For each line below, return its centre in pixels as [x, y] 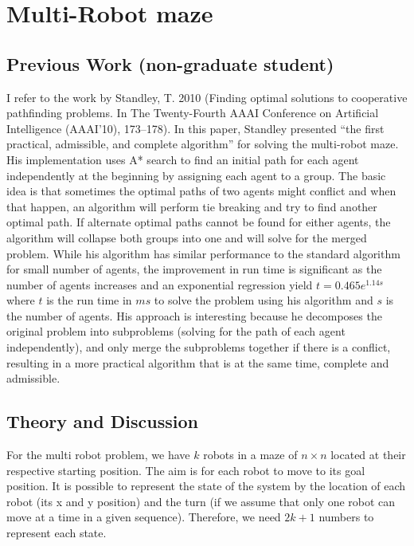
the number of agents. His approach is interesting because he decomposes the [194, 315]
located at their [368, 455]
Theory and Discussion [102, 421]
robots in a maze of [250, 455]
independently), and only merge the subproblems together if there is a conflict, [199, 347]
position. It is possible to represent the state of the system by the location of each [206, 486]
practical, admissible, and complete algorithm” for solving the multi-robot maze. [203, 144]
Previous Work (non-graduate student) [170, 63]
